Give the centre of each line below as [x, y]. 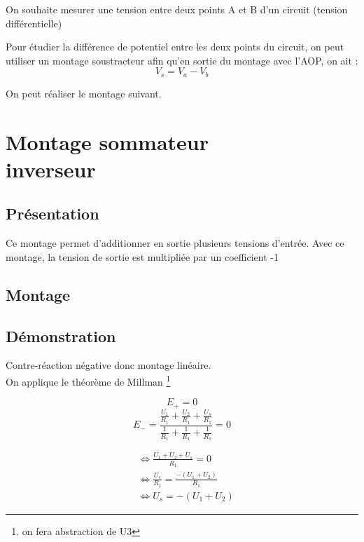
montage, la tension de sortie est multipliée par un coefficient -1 [142, 256]
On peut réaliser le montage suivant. [84, 93]
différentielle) [34, 23]
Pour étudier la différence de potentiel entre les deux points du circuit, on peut [175, 47]
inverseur [51, 169]
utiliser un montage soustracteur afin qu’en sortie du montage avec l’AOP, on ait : [182, 60]
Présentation [52, 214]
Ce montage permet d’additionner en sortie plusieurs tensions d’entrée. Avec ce [175, 243]
